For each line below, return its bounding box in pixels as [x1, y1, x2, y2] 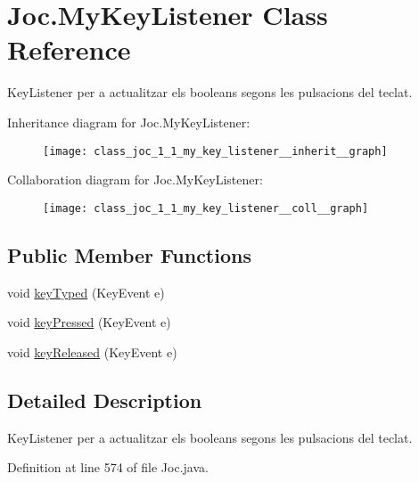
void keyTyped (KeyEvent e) [7, 282, 165, 301]
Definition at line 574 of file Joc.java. [7, 458, 209, 477]
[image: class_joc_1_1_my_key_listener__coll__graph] [43, 201, 369, 215]
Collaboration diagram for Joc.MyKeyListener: [7, 170, 263, 189]
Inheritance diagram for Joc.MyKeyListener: [7, 112, 251, 131]
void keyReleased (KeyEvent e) [7, 342, 177, 361]
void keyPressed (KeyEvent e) [7, 313, 171, 331]
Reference [7, 31, 131, 68]
